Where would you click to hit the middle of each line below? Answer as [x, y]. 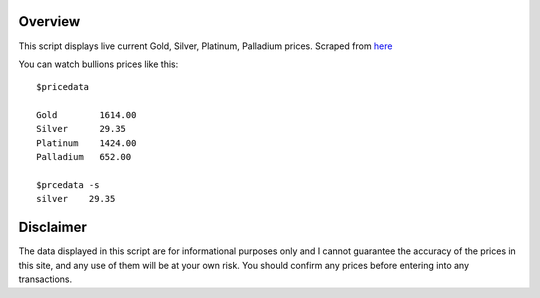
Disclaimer [52, 227]
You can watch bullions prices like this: [98, 64]
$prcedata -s [68, 185]
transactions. [45, 279]
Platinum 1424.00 [86, 143]
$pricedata [63, 87]
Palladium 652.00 [84, 157]
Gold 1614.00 [86, 115]
